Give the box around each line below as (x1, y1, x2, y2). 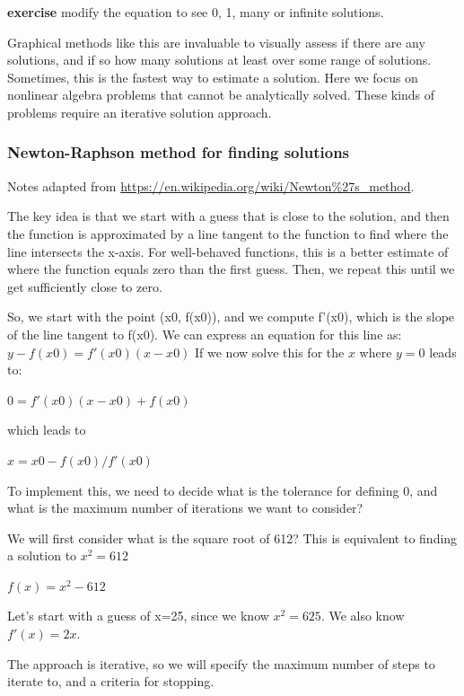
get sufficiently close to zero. (7, 277, 162, 295)
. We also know (320, 606, 405, 625)
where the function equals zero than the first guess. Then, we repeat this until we (7, 260, 455, 278)
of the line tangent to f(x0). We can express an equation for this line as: (7, 324, 402, 343)
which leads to (7, 420, 86, 439)
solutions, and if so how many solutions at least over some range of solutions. (7, 50, 432, 69)
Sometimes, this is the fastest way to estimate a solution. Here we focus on (7, 67, 418, 86)
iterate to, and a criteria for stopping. (7, 672, 214, 691)
